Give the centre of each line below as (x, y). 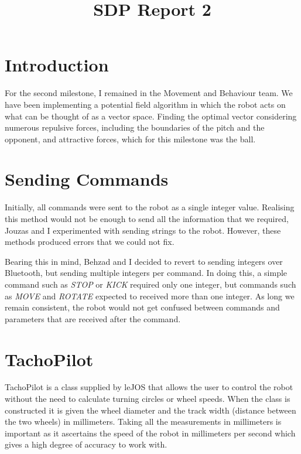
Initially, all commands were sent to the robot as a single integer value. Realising (150, 207)
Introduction (57, 65)
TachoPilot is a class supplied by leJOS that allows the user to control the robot (149, 387)
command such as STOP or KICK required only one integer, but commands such (150, 284)
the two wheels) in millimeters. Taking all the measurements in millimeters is (143, 421)
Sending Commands (87, 179)
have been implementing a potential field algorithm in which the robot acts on (145, 104)
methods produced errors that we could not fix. (90, 242)
